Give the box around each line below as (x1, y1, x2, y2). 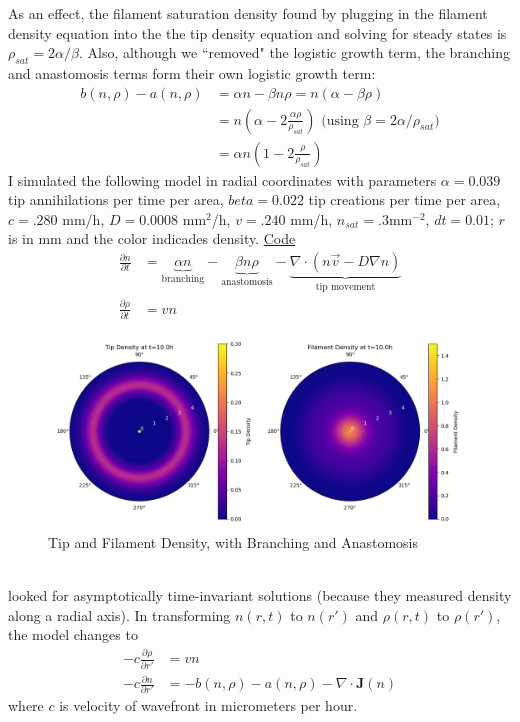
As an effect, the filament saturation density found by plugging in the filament (8, 3, 488, 23)
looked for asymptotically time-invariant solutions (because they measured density (8, 585, 512, 606)
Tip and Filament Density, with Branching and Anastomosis (48, 531, 419, 552)
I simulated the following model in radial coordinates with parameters (8, 169, 437, 190)
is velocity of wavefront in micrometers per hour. (59, 695, 358, 716)
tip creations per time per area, (308, 189, 501, 210)
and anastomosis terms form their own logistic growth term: (8, 62, 376, 83)
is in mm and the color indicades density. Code (8, 228, 296, 249)
